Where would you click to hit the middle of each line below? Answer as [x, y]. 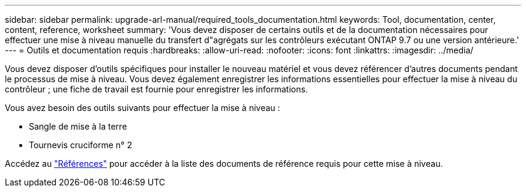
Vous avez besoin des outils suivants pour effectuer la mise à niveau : [143, 108]
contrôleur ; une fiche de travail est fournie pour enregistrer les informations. [156, 89]
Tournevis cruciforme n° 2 [80, 145]
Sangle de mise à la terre [78, 126]
